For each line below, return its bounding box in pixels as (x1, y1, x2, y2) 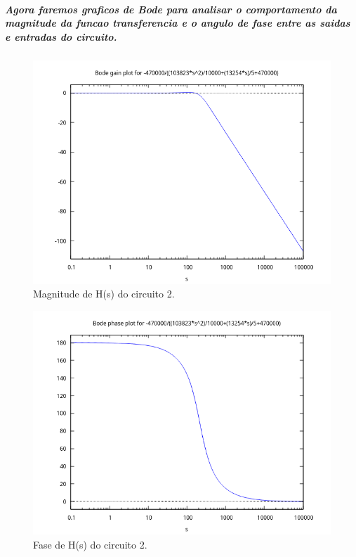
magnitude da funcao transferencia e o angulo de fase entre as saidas (5, 15, 350, 30)
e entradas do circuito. (5, 29, 117, 44)
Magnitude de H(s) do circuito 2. (33, 286, 175, 301)
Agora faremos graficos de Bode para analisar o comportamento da (5, 1, 337, 16)
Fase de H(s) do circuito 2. (33, 537, 147, 551)
